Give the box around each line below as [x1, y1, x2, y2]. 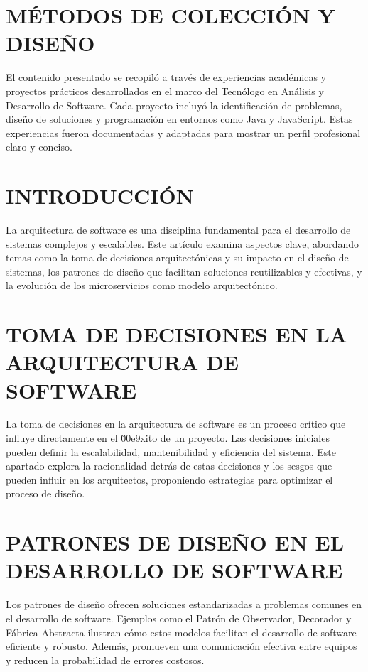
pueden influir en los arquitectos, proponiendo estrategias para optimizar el [6, 472, 333, 487]
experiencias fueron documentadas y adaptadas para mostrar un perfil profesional [6, 125, 361, 140]
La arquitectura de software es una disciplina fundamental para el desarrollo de [6, 222, 351, 237]
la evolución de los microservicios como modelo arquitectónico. [6, 278, 278, 293]
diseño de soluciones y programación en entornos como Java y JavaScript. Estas [6, 112, 353, 126]
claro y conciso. [6, 139, 72, 154]
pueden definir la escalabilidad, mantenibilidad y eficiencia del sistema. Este [6, 444, 336, 459]
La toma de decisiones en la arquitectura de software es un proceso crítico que [6, 416, 346, 431]
